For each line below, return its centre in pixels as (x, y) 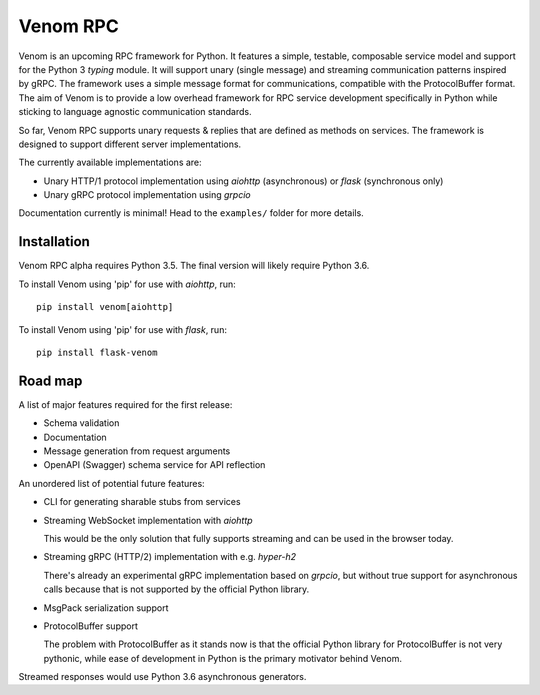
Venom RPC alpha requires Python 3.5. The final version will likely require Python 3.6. (194, 266)
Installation (54, 241)
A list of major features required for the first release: (125, 404)
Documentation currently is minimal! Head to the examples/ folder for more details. (191, 213)
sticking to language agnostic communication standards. (135, 112)
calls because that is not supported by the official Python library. (176, 589)
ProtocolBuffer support (91, 626)
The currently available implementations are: (110, 162)
